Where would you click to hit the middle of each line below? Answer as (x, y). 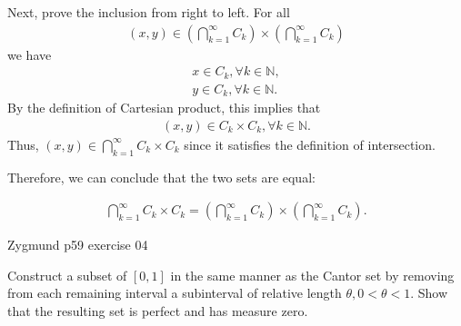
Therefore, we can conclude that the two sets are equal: (161, 177)
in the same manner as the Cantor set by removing (312, 275)
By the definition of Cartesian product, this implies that (164, 108)
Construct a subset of (67, 275)
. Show (429, 293)
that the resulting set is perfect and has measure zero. (158, 311)
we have (30, 54)
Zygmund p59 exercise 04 (78, 245)
